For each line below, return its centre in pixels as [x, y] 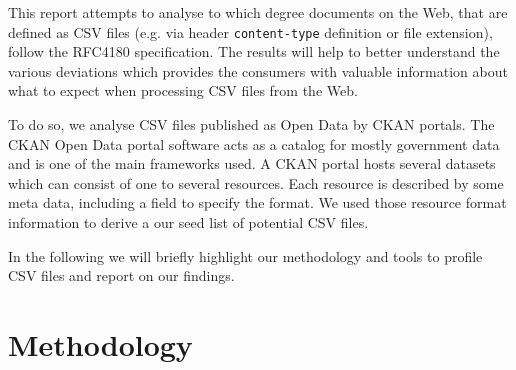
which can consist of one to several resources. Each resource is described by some [256, 182]
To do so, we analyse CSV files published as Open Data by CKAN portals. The [251, 124]
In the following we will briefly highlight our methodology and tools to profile [245, 255]
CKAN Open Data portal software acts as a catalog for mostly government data [254, 143]
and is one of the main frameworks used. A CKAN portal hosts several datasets [252, 163]
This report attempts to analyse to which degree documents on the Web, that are [258, 12]
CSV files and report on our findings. [121, 275]
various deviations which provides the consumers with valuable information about [258, 70]
